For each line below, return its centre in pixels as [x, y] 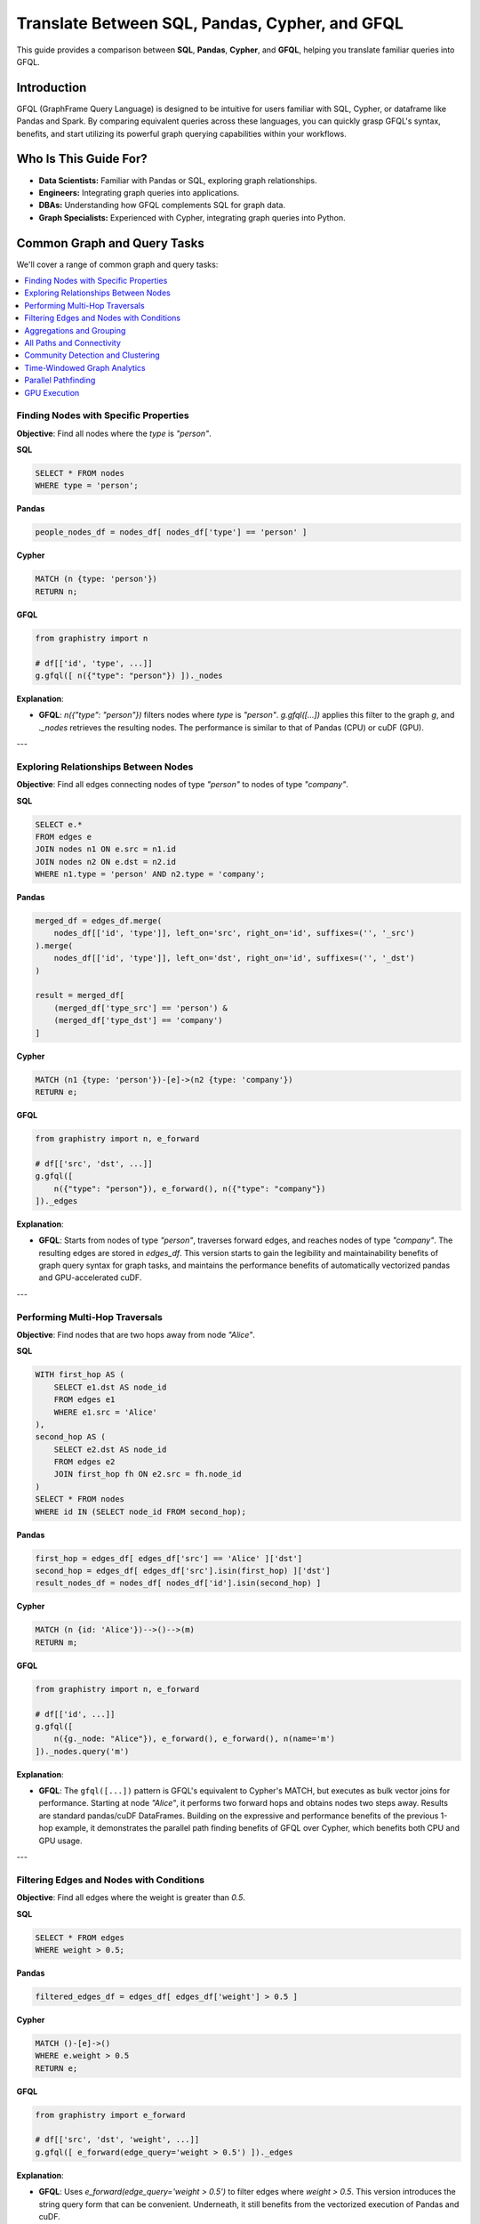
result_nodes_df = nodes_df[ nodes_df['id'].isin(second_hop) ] [178, 1583]
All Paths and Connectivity [73, 342]
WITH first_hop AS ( [80, 1375]
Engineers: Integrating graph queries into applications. [139, 192]
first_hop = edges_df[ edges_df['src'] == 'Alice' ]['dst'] [169, 1558]
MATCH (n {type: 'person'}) [96, 579]
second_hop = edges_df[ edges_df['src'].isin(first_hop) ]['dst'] [183, 1571]
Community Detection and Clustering [92, 355]
